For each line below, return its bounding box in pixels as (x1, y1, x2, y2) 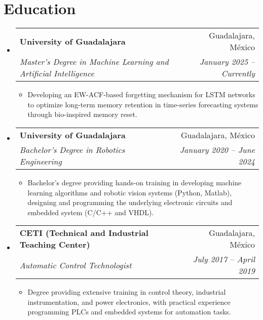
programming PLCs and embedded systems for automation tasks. (27, 306, 231, 317)
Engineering (19, 155, 62, 167)
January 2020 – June (179, 143, 255, 155)
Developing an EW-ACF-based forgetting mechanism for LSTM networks (27, 89, 255, 100)
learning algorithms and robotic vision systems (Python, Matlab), (27, 187, 232, 197)
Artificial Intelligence (19, 67, 94, 79)
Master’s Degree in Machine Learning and (19, 56, 169, 68)
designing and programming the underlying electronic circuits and (27, 197, 233, 208)
